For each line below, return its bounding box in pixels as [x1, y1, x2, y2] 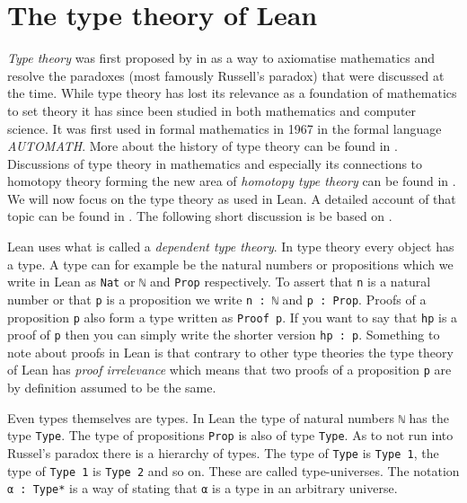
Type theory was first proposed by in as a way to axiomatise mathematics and [7, 49, 435, 67]
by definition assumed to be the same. [7, 378, 216, 397]
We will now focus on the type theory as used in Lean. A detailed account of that [7, 189, 456, 207]
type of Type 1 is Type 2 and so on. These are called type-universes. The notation [7, 461, 460, 480]
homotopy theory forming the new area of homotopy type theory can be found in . [7, 172, 456, 190]
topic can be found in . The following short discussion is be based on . [7, 207, 392, 225]
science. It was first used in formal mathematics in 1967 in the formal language [7, 119, 442, 137]
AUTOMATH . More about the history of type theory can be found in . [7, 137, 398, 155]
